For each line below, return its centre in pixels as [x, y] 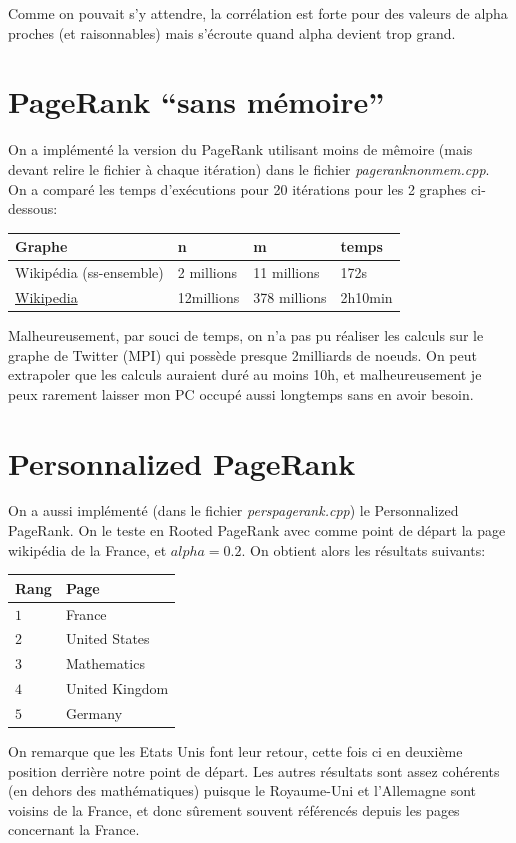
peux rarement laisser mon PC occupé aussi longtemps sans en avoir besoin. [241, 393]
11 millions [286, 272]
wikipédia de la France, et [87, 549]
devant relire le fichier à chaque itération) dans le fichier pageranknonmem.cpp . [249, 168]
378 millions [290, 296]
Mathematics [105, 663]
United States [107, 638]
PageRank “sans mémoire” [196, 101]
